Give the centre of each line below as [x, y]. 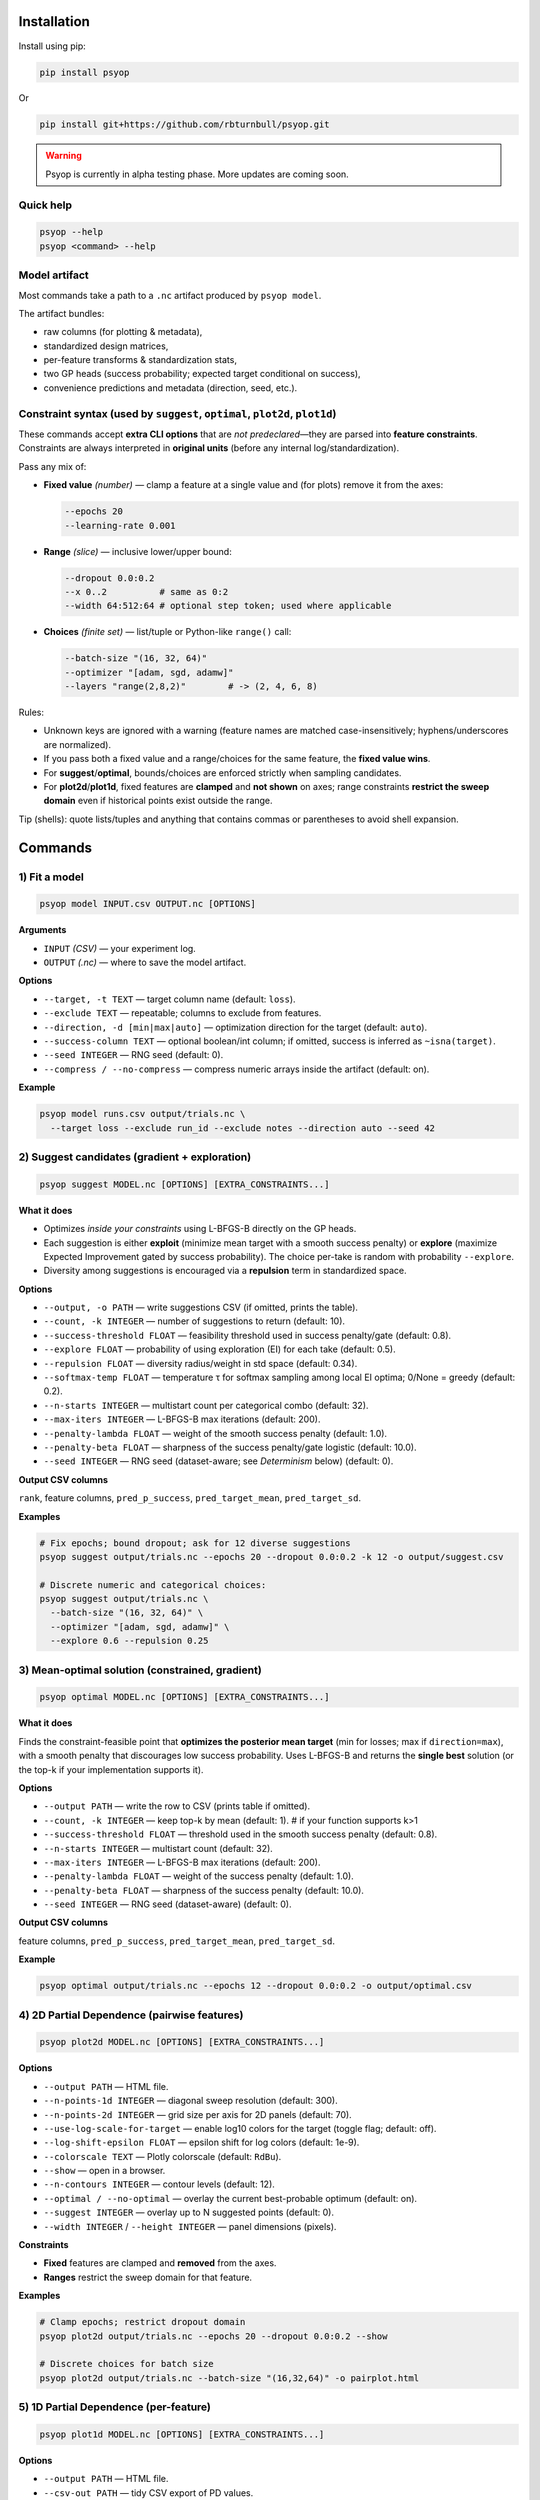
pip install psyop [84, 72]
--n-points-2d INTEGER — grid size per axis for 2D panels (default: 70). [197, 2114]
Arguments [42, 930]
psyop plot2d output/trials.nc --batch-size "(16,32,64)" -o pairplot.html [229, 2378]
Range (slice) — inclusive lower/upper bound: [137, 551]
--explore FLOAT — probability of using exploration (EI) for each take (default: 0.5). [219, 1349]
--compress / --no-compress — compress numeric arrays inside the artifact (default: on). [236, 1069]
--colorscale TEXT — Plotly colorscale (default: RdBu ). [162, 2156]
